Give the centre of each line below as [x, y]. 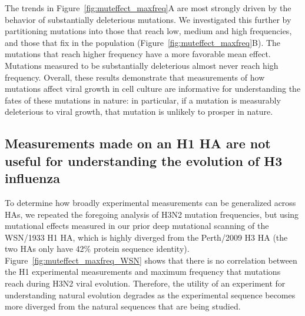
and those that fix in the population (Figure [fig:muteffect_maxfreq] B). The [143, 42]
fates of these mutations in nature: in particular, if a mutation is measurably [143, 100]
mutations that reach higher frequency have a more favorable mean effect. [138, 54]
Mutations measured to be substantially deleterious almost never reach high [142, 65]
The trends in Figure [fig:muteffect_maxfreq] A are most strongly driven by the [148, 8]
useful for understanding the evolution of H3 [144, 160]
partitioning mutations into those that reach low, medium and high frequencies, [148, 31]
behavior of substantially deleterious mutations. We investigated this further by [148, 19]
